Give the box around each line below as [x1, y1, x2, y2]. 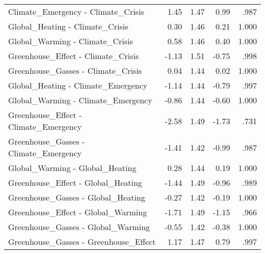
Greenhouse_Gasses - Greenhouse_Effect [8, 236, 156, 247]
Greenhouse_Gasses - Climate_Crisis [8, 65, 142, 76]
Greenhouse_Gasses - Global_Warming [8, 221, 150, 233]
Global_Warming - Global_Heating [8, 162, 137, 174]
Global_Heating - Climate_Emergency [8, 79, 148, 91]
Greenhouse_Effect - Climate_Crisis [8, 50, 139, 62]
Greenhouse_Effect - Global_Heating [8, 177, 142, 188]
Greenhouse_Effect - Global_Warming [8, 206, 147, 218]
